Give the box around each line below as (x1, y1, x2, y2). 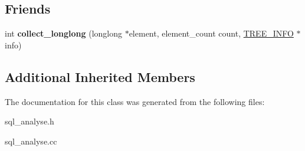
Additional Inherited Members (5, 67, 195, 86)
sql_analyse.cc (5, 134, 57, 147)
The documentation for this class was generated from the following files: (5, 95, 265, 107)
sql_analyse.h (5, 115, 54, 127)
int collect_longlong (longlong (5, 27, 122, 40)
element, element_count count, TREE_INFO (129, 27, 294, 40)
